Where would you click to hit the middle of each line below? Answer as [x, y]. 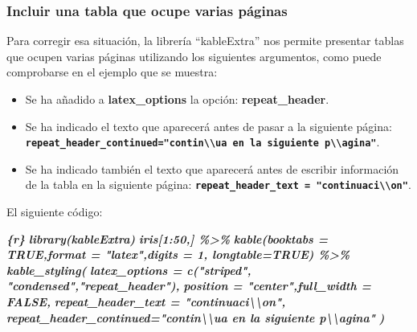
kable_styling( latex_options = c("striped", [129, 270]
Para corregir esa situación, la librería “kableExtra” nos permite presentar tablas [205, 41]
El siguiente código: [55, 212]
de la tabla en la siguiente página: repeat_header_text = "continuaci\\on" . [218, 184]
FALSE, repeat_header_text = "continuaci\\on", [146, 302]
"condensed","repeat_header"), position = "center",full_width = [189, 286]
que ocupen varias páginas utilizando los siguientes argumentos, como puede [194, 56]
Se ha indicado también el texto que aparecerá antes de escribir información [212, 168]
